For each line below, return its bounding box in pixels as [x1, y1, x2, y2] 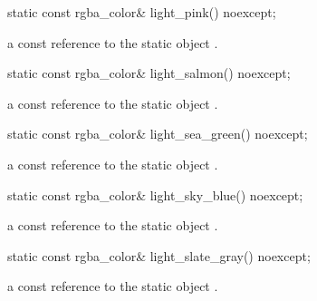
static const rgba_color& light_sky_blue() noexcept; [7, 185, 303, 204]
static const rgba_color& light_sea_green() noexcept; [7, 124, 308, 143]
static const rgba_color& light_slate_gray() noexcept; [7, 246, 311, 265]
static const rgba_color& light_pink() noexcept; [7, 3, 276, 21]
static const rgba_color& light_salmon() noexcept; [7, 63, 291, 83]
